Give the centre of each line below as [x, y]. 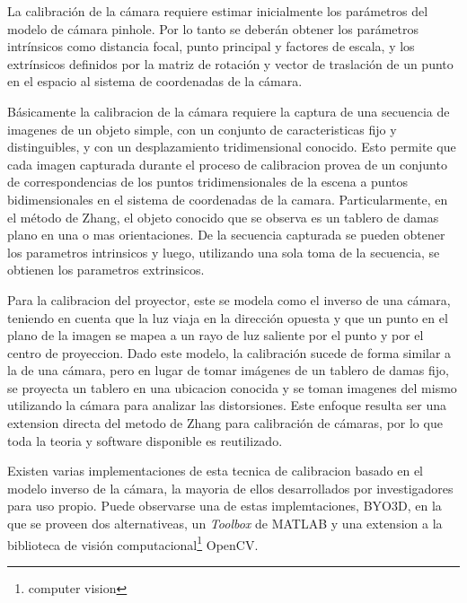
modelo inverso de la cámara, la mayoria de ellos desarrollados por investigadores [230, 488]
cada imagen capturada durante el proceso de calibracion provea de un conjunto [227, 164]
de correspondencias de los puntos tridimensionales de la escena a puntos [207, 182]
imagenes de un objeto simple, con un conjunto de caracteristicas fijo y [202, 129]
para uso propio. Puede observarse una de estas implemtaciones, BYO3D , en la [225, 506]
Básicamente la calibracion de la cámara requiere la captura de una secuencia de [229, 111]
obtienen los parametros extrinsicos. [106, 270]
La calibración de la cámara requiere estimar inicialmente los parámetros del [218, 11]
